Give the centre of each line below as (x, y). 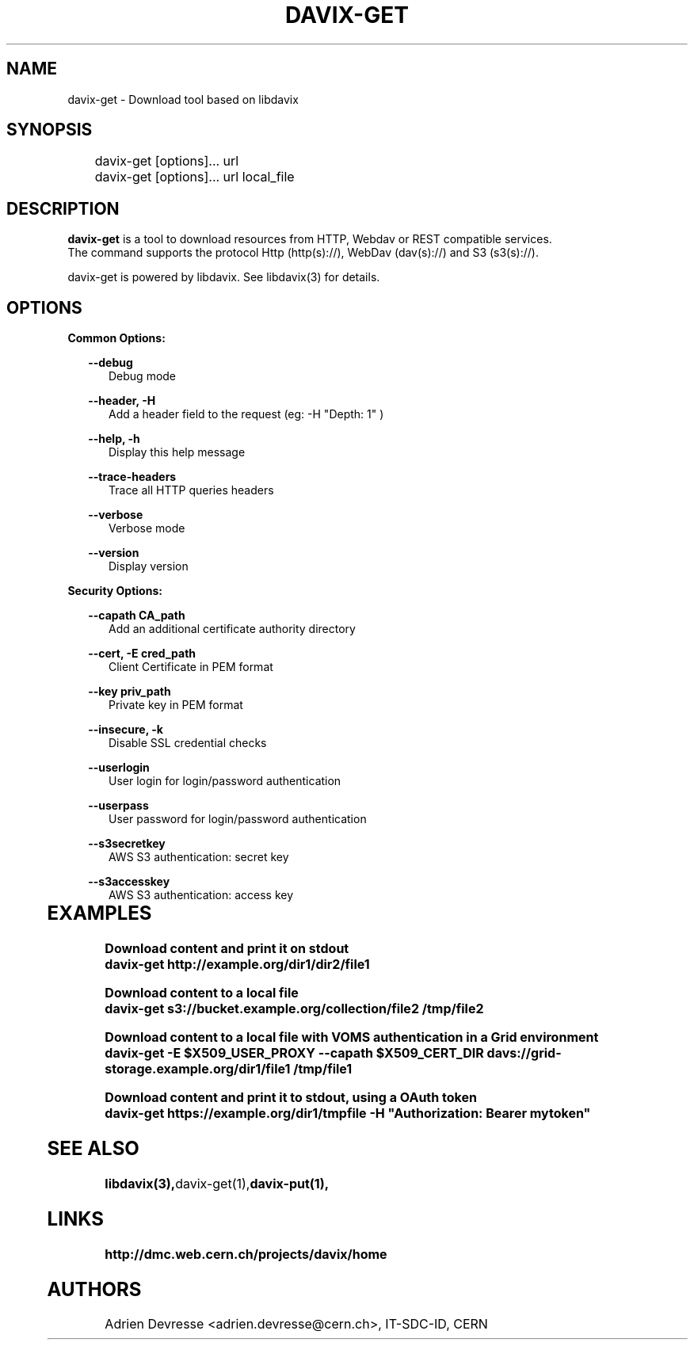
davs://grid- (524, 1053)
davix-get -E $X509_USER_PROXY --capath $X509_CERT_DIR (294, 1053)
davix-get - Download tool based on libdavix (183, 99)
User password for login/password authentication (238, 819)
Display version (149, 566)
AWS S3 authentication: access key (201, 895)
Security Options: (115, 591)
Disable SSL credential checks (188, 743)
